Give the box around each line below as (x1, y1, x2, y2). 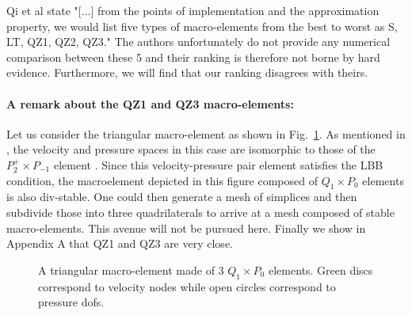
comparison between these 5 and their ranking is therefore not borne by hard (6, 48, 380, 65)
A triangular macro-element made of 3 (38, 261, 224, 278)
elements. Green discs (268, 261, 373, 278)
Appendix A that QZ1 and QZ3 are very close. (6, 235, 233, 252)
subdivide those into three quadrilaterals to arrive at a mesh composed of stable (6, 203, 395, 220)
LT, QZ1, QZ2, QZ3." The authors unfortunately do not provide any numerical (6, 33, 391, 50)
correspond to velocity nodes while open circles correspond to (38, 278, 336, 294)
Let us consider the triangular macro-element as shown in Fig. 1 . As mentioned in (6, 125, 406, 142)
